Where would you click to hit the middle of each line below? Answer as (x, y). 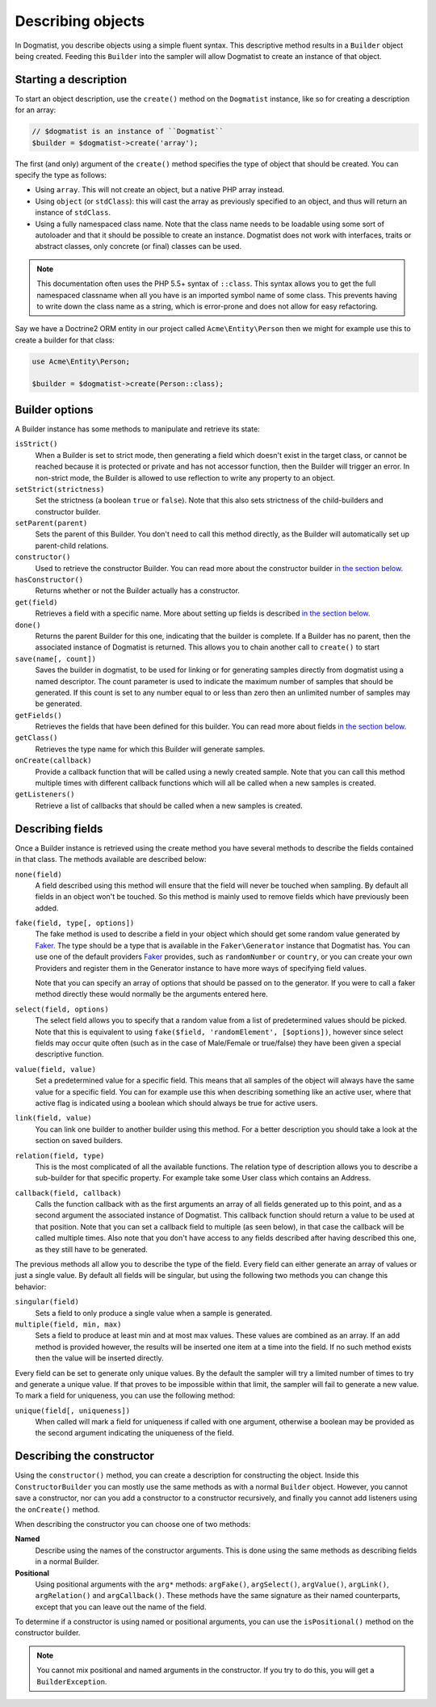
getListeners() (45, 795)
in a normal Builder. (67, 1562)
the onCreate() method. (57, 1509)
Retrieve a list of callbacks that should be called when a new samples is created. (169, 805)
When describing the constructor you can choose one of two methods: (133, 1524)
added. (47, 908)
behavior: (31, 1287)
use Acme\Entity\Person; (81, 361)
